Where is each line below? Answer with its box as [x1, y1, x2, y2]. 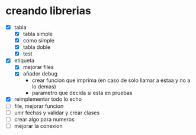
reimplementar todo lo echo [14, 96, 82, 103]
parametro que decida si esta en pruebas [31, 90, 133, 97]
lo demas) [31, 83, 57, 90]
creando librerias [5, 4, 91, 18]
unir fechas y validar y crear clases [14, 109, 100, 116]
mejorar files [23, 64, 54, 71]
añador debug [23, 70, 57, 77]
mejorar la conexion [14, 122, 63, 129]
